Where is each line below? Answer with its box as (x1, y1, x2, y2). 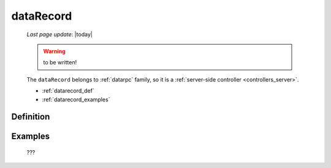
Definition (11, 112, 50, 122)
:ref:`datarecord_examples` (42, 96, 110, 103)
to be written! (43, 59, 77, 66)
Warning (43, 47, 66, 55)
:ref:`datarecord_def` (42, 87, 94, 94)
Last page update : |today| (26, 31, 93, 38)
